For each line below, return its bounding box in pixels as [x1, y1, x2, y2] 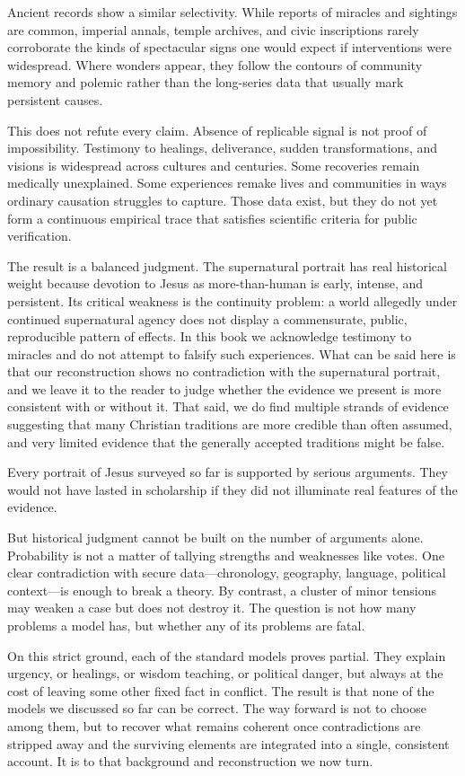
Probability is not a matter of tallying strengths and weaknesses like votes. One [7, 545, 444, 564]
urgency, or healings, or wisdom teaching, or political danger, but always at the [7, 664, 443, 683]
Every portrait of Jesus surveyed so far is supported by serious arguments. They [7, 463, 449, 481]
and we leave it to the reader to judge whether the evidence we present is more [7, 379, 442, 398]
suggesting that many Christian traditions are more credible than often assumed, [7, 415, 452, 434]
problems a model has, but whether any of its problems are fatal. [7, 616, 365, 634]
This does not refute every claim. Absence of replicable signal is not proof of [7, 120, 427, 139]
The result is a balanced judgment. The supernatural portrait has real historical [7, 256, 447, 275]
